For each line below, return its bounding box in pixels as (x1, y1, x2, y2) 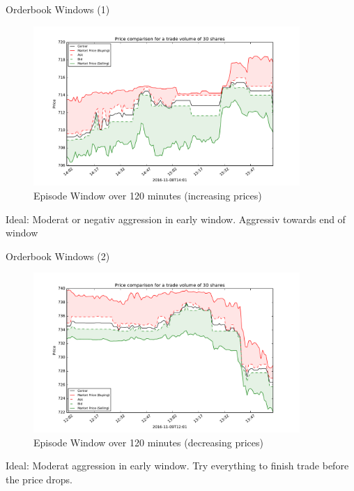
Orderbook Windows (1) (6, 2, 110, 16)
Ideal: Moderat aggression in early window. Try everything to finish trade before (6, 458, 349, 473)
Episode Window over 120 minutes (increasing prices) (33, 188, 262, 202)
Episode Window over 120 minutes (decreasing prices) (33, 435, 263, 449)
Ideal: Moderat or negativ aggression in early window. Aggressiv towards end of (6, 211, 346, 226)
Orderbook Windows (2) (6, 248, 110, 263)
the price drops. (6, 471, 72, 486)
